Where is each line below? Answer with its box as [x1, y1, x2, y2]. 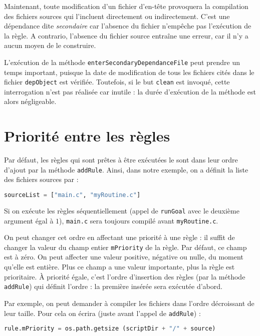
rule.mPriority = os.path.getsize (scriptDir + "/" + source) [4, 325, 216, 332]
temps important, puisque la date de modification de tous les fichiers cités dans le [4, 66, 254, 77]
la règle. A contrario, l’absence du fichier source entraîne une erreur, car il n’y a [4, 30, 248, 40]
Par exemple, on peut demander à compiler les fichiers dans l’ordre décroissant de [4, 297, 254, 308]
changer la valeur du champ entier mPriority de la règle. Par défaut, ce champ [4, 241, 247, 252]
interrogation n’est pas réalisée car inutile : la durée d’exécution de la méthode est [4, 86, 256, 96]
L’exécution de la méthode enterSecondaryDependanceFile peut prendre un [4, 56, 240, 67]
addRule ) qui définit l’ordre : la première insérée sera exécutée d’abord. [4, 281, 222, 291]
